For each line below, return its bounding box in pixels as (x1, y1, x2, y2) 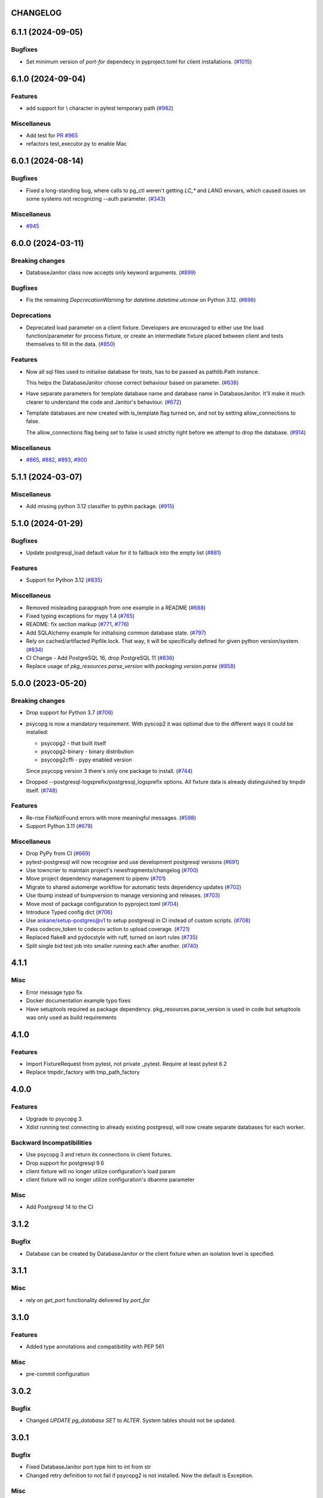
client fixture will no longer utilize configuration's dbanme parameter (26, 1176, 195, 1183)
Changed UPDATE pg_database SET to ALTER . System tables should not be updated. (26, 1417, 236, 1424)
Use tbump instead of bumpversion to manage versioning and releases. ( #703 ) (26, 892, 221, 899)
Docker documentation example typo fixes (26, 997, 131, 1004)
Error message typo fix (26, 989, 83, 996)
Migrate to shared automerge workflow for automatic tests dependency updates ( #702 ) (26, 883, 242, 890)
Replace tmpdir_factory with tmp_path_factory (26, 1068, 140, 1076)
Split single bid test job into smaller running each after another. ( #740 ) (26, 942, 199, 949)
